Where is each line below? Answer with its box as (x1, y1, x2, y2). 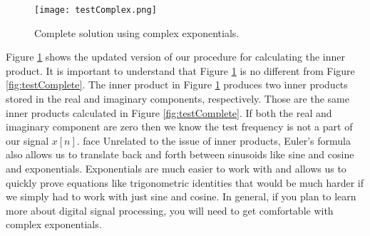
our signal (6, 133, 49, 148)
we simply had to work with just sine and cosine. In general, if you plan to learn (6, 189, 356, 204)
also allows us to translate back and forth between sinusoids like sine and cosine (6, 147, 354, 162)
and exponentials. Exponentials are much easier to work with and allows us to (6, 161, 346, 175)
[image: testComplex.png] (34, 5, 157, 15)
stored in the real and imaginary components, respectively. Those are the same (6, 91, 349, 106)
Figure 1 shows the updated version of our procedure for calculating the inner (6, 49, 345, 64)
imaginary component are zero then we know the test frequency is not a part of (6, 119, 353, 134)
